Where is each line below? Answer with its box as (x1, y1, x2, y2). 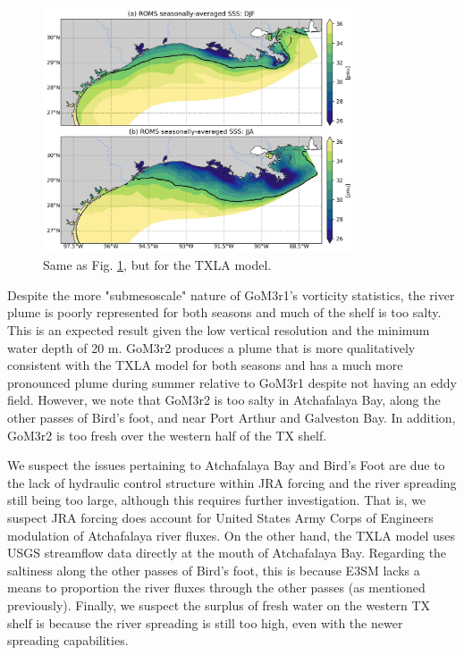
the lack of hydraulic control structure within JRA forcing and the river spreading (7, 473, 457, 491)
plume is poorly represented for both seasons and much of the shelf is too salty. (7, 303, 442, 322)
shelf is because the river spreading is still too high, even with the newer (7, 613, 403, 632)
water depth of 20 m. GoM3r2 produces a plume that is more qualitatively (7, 338, 416, 357)
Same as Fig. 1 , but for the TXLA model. (43, 256, 272, 274)
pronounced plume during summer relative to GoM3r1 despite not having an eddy (7, 373, 457, 391)
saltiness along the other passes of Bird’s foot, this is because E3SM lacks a (7, 560, 420, 579)
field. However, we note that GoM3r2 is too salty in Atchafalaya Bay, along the (7, 390, 441, 409)
